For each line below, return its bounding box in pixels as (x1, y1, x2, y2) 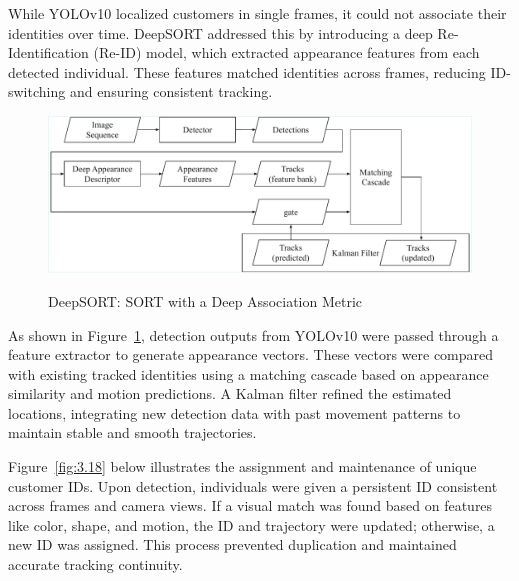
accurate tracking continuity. (8, 554, 183, 575)
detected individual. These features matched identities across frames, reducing (8, 61, 486, 82)
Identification (8, 42, 89, 63)
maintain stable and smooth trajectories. (8, 422, 257, 443)
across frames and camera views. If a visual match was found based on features (8, 495, 493, 516)
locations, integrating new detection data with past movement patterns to (8, 402, 461, 423)
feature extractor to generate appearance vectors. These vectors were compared (8, 344, 494, 365)
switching (8, 81, 66, 102)
